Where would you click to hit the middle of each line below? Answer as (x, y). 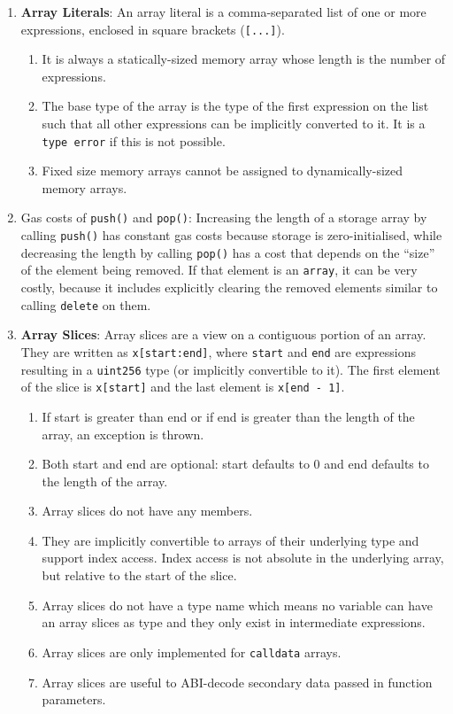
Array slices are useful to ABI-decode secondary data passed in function (237, 682)
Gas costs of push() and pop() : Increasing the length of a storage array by (224, 217)
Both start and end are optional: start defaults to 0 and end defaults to (235, 464)
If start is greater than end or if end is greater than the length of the (228, 416)
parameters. (74, 699)
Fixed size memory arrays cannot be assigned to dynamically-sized (223, 171)
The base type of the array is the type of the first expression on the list (235, 106)
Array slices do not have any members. (147, 511)
